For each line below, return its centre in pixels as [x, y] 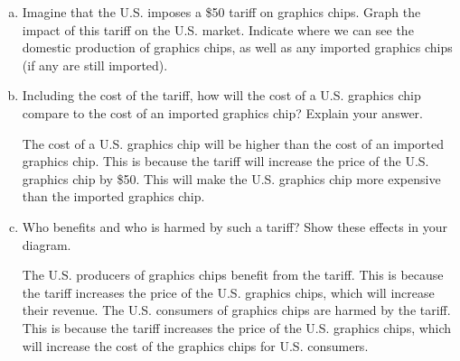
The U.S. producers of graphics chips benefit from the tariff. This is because [233, 275]
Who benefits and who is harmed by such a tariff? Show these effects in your [235, 226]
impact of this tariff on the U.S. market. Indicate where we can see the [218, 29]
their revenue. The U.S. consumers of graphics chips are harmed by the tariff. [236, 310]
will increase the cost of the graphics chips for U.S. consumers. [195, 345]
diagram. [47, 244]
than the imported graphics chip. [113, 196]
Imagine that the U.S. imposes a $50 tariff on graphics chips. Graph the [221, 12]
